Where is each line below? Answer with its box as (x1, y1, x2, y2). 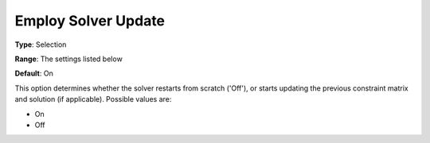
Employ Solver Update (14, 12, 166, 29)
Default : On (14, 68, 53, 79)
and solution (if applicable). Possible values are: (14, 95, 172, 104)
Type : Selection (14, 40, 67, 49)
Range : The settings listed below (14, 54, 123, 64)
